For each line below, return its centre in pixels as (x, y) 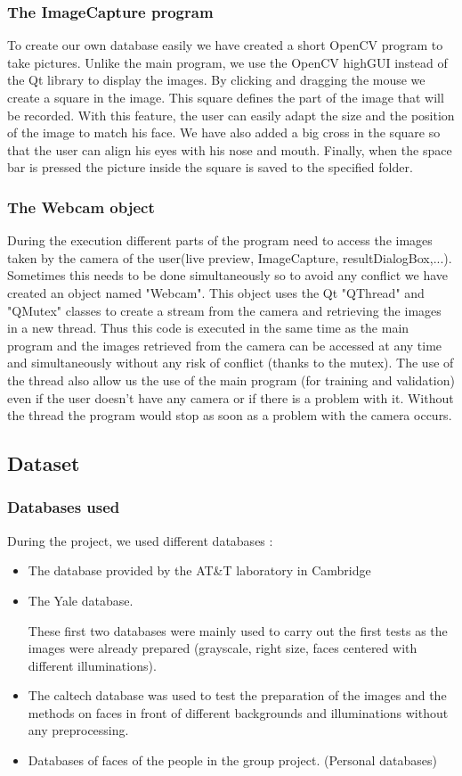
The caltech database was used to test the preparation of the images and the (237, 695)
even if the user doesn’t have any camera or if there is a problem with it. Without (231, 397)
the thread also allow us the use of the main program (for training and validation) (231, 380)
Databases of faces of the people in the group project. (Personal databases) (232, 760)
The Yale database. (81, 600)
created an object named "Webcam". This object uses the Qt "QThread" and (216, 292)
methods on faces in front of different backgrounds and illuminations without (238, 712)
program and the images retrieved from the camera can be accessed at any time (225, 345)
